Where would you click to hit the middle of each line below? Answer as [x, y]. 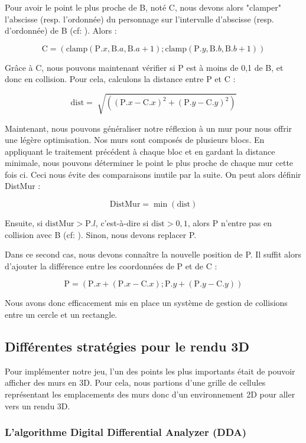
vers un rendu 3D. [38, 405]
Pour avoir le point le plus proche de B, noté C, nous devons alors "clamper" [143, 7]
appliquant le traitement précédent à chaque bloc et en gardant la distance [140, 151]
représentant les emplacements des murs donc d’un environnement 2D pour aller [150, 394]
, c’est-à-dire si [122, 223]
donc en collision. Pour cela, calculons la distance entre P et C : [120, 79]
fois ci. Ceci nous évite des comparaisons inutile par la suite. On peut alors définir [153, 174]
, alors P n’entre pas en [230, 223]
